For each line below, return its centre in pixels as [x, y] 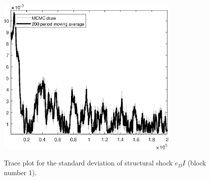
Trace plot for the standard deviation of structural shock [88, 163]
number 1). [20, 172]
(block [197, 163]
